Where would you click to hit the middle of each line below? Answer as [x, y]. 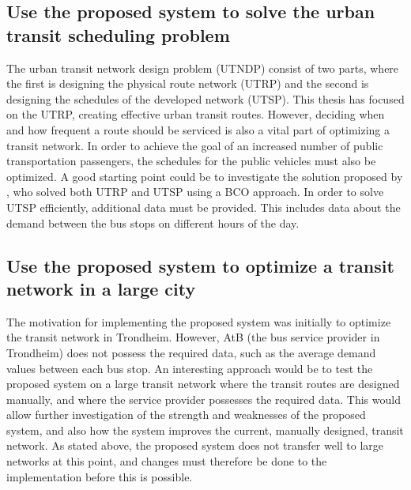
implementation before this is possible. [100, 476]
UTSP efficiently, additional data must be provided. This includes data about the [204, 207]
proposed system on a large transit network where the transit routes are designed [203, 384]
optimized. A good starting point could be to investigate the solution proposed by [205, 176]
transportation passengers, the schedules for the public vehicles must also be [191, 161]
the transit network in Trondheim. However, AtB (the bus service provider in [193, 337]
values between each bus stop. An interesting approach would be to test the [190, 368]
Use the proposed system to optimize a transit [200, 265]
